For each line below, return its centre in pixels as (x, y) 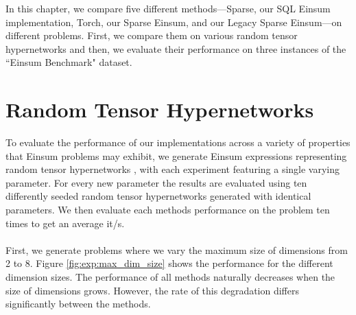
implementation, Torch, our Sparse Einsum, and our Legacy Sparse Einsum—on (174, 22)
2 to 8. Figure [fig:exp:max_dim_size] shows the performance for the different (169, 263)
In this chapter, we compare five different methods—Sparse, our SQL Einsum (168, 8)
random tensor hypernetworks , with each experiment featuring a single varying (173, 169)
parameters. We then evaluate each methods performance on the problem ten (168, 210)
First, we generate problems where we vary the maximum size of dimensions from (177, 249)
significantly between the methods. (78, 304)
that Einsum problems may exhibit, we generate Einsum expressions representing (176, 155)
